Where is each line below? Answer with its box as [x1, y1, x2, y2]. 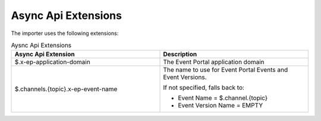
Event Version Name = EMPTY [178, 101, 263, 110]
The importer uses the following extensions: [11, 30, 119, 37]
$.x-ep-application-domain [14, 58, 90, 66]
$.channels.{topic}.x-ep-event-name [14, 85, 118, 93]
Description [163, 50, 197, 59]
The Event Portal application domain [163, 58, 265, 66]
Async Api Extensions [11, 9, 122, 22]
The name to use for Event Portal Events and [163, 66, 288, 74]
